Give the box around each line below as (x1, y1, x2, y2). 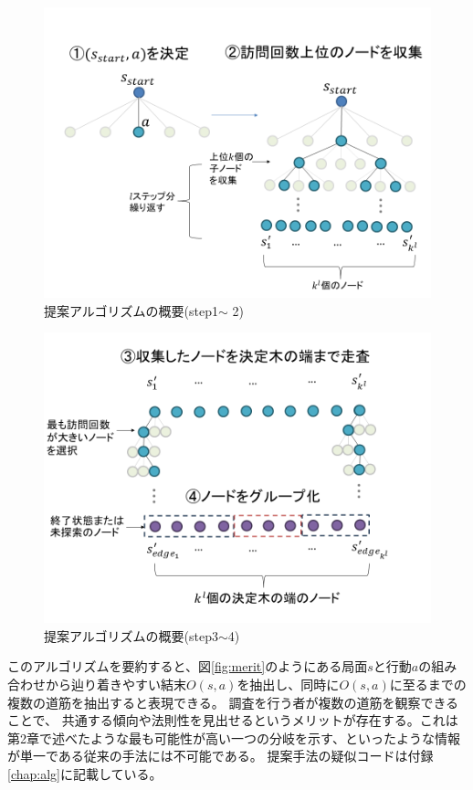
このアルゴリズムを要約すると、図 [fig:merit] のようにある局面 (7, 657, 368, 676)
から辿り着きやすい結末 (45, 674, 186, 693)
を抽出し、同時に (236, 674, 340, 693)
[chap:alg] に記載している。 (7, 764, 163, 783)
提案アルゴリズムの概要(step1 (44, 300, 218, 320)
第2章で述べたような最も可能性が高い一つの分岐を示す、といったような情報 (7, 728, 460, 747)
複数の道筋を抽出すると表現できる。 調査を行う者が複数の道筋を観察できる (7, 692, 459, 711)
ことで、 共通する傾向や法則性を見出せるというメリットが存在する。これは (7, 711, 458, 730)
